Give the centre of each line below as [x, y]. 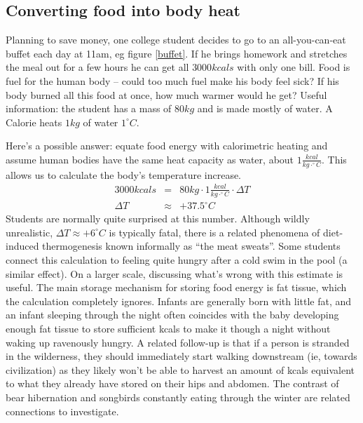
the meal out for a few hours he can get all [97, 67]
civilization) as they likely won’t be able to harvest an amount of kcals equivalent [180, 369]
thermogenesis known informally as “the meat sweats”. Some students [191, 246]
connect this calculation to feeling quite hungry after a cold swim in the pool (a [177, 260]
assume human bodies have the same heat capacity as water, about [150, 159]
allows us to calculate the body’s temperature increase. [124, 174]
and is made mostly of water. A [265, 108]
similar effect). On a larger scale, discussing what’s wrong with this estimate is [174, 273]
